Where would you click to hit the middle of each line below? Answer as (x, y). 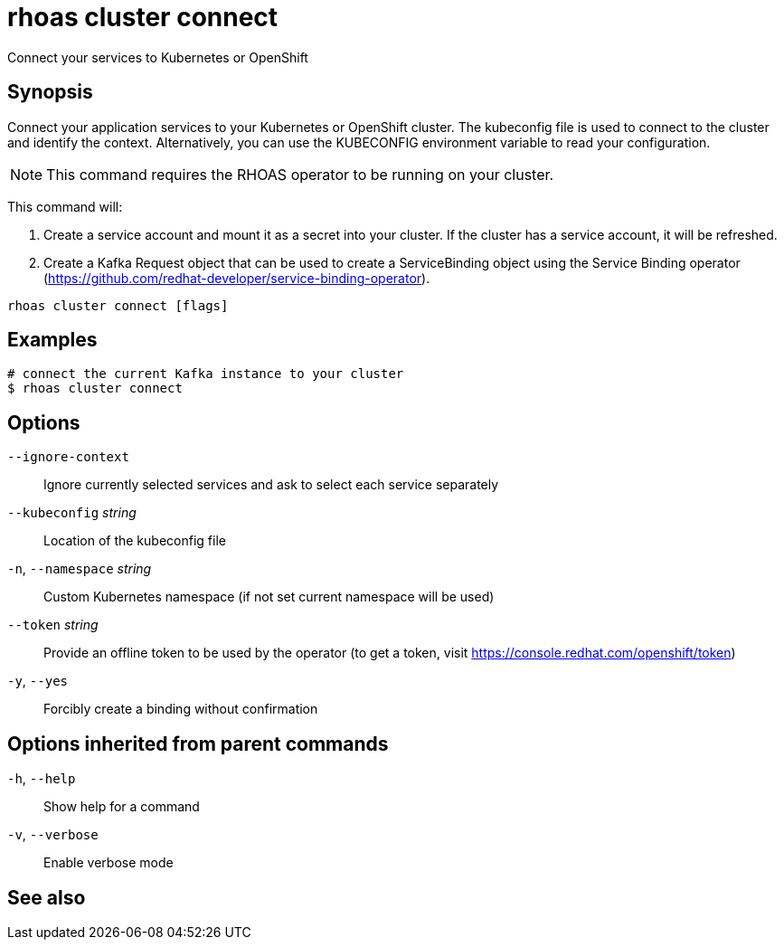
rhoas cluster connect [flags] (118, 305)
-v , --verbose (53, 835)
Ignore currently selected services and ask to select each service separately (271, 485)
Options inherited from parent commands (198, 743)
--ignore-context (68, 457)
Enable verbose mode (109, 863)
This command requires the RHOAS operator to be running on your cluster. (300, 174)
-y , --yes (38, 681)
